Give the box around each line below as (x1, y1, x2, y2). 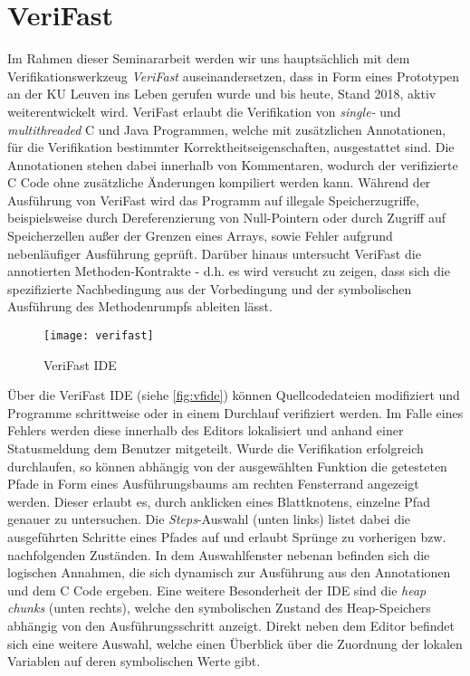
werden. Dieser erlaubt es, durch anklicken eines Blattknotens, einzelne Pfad (7, 491, 430, 510)
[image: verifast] (43, 329, 154, 343)
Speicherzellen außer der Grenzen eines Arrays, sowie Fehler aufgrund (7, 226, 393, 245)
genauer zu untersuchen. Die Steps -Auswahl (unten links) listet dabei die (7, 509, 411, 528)
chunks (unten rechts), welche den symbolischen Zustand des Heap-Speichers (7, 598, 431, 617)
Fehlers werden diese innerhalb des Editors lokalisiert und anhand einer (7, 421, 404, 440)
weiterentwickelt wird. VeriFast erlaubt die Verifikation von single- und (7, 101, 401, 120)
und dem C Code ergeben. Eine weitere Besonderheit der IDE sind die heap (7, 580, 427, 599)
